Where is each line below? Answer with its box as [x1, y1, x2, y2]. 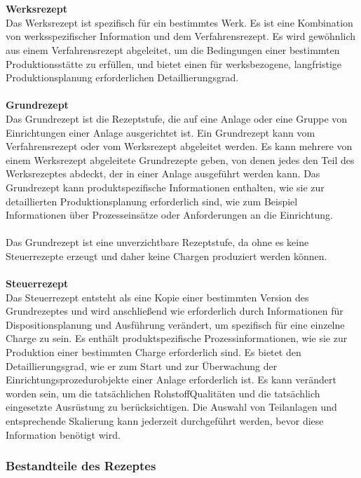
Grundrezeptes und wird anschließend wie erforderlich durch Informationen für [6, 303, 343, 318]
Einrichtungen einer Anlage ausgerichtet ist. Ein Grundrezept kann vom [6, 125, 315, 139]
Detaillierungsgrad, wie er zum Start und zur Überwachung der [6, 358, 278, 373]
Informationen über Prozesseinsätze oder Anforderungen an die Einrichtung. [6, 207, 333, 222]
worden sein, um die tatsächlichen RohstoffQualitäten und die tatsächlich [6, 385, 320, 400]
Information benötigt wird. [6, 427, 121, 442]
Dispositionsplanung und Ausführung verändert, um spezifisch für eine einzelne [6, 317, 345, 332]
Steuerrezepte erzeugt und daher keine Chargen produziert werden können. [6, 248, 327, 263]
